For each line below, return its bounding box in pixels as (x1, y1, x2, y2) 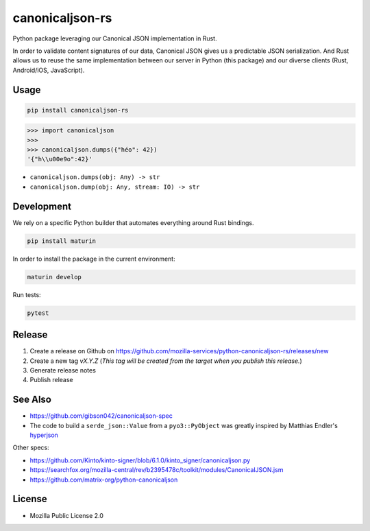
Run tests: (12, 290, 41, 298)
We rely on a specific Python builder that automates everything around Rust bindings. (12, 218, 254, 226)
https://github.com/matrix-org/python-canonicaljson (29, 475, 178, 484)
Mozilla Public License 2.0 (29, 511, 104, 519)
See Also (12, 394, 51, 405)
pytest (27, 309, 49, 317)
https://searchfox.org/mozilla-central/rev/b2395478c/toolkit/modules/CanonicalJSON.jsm (29, 466, 284, 474)
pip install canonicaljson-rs (27, 106, 129, 114)
